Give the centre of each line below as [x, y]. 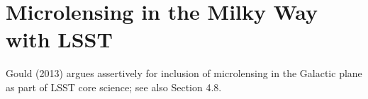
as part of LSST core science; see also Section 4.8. [114, 87]
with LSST [59, 39]
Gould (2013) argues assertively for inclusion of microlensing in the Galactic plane [184, 73]
